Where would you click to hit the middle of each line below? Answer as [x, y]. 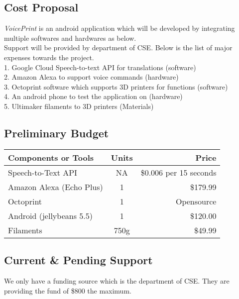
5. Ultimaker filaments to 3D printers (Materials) [79, 106]
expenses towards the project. [49, 57]
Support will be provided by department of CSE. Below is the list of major [118, 48]
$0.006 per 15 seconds [179, 172]
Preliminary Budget [57, 133]
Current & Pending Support [78, 260]
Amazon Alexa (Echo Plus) [56, 187]
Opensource [196, 201]
